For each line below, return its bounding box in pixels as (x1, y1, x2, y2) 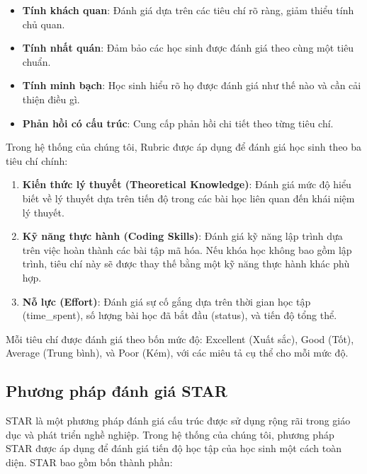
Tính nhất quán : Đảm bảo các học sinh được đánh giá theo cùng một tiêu (22, 40, 354, 55)
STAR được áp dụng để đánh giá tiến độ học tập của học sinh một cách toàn (6, 441, 341, 456)
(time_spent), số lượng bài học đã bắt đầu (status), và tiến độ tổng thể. (22, 308, 337, 323)
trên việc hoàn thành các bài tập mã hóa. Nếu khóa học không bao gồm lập (22, 242, 352, 257)
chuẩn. (22, 54, 51, 69)
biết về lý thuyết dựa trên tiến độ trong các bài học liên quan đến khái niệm (22, 190, 355, 205)
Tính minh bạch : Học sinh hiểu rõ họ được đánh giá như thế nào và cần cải (22, 78, 361, 93)
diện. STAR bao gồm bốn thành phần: (6, 454, 173, 469)
